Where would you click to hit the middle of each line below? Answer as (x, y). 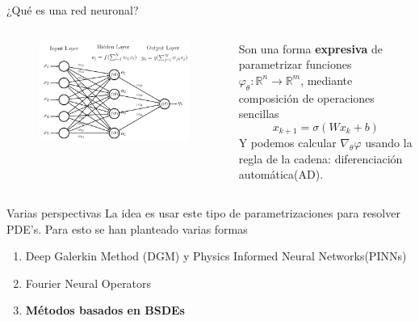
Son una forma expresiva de (310, 48)
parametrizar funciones (295, 64)
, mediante (327, 80)
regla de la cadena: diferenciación (321, 158)
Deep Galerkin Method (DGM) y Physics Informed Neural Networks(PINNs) (216, 256)
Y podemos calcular (287, 143)
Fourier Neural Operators (88, 283)
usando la (389, 143)
